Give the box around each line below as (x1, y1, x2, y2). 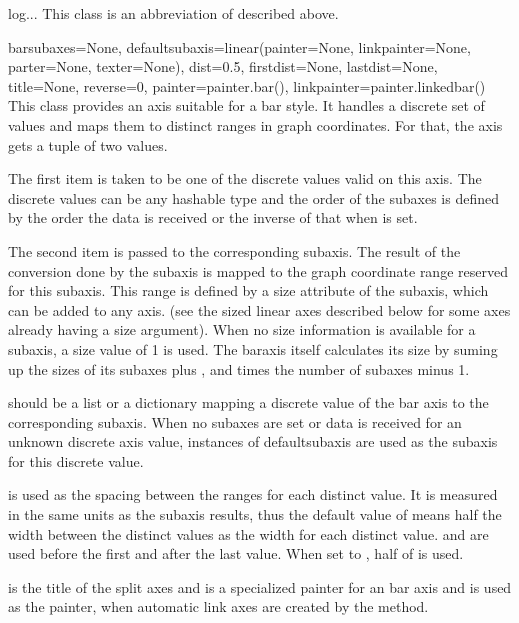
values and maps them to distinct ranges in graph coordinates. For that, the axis (8, 114, 503, 135)
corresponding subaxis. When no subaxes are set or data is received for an (8, 411, 462, 432)
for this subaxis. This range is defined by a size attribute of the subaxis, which (8, 280, 489, 301)
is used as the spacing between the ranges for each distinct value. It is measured (8, 484, 498, 505)
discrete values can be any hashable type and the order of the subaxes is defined (8, 187, 499, 208)
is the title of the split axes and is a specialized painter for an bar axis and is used (8, 576, 512, 597)
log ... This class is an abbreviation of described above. (8, 3, 339, 23)
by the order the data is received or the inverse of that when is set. (8, 207, 418, 228)
